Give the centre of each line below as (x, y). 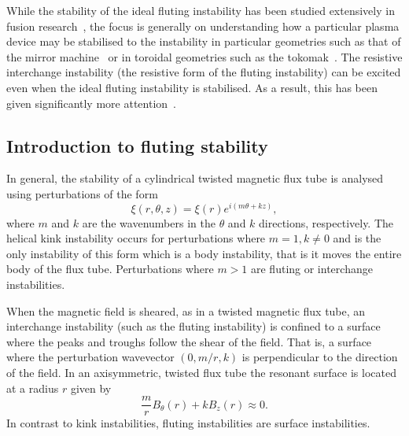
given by (91, 388)
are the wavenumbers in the (149, 222)
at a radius (33, 388)
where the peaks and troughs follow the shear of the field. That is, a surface (189, 341)
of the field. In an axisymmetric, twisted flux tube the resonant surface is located (201, 372)
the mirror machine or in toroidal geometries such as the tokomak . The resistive (204, 56)
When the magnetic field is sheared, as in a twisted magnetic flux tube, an (186, 310)
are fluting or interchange (312, 269)
